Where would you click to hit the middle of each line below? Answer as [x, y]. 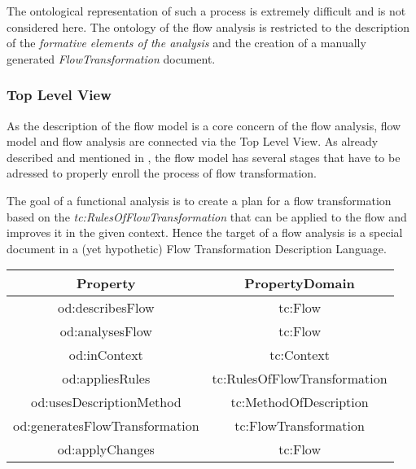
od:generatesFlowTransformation [106, 426]
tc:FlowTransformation [300, 426]
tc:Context [300, 355]
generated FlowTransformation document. [111, 58]
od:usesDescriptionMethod [106, 402]
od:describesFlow [106, 308]
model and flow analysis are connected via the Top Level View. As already [193, 141]
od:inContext [106, 355]
